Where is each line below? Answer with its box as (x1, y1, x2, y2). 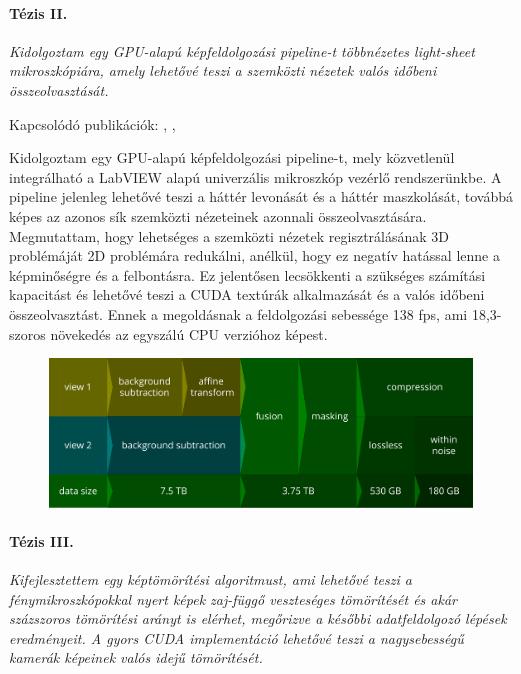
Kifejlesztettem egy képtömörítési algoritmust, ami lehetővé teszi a (9, 569, 412, 590)
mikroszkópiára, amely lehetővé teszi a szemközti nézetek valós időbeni (9, 60, 437, 81)
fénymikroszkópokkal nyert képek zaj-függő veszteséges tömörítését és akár (9, 588, 458, 609)
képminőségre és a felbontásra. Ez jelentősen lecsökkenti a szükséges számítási (9, 264, 486, 285)
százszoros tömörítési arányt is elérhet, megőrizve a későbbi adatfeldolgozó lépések (9, 608, 507, 629)
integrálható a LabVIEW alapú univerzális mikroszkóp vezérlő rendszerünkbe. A (9, 166, 502, 187)
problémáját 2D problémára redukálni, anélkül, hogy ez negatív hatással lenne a (9, 245, 500, 266)
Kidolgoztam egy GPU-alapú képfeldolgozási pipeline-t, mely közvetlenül (9, 147, 455, 168)
